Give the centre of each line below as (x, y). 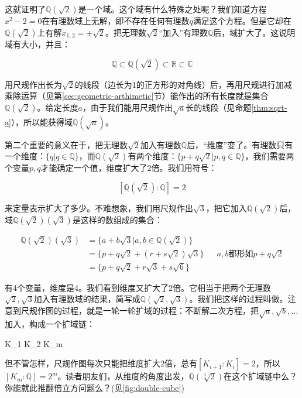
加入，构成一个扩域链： (50, 324)
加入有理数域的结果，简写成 (87, 299)
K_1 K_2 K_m (34, 343)
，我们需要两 (270, 156)
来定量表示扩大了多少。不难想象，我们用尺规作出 (99, 207)
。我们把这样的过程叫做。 (238, 299)
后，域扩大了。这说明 (254, 32)
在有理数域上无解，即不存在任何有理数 (116, 20)
